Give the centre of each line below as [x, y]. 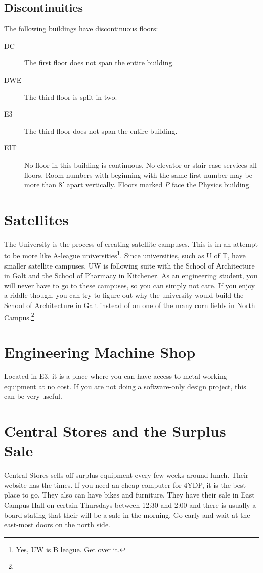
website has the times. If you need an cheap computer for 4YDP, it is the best [125, 485]
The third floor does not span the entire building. [101, 130]
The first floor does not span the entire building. [99, 63]
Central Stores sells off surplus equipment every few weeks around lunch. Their [126, 475]
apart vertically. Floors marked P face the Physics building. [159, 185]
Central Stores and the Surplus [115, 431]
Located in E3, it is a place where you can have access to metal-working [116, 376]
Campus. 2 [19, 316]
